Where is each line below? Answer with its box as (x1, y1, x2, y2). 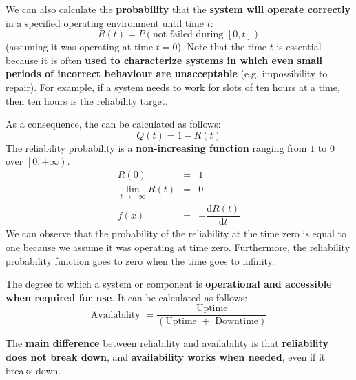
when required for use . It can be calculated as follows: (6, 290, 248, 304)
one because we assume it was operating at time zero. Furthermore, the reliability (6, 239, 350, 254)
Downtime (215, 317, 259, 327)
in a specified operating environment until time (6, 15, 204, 30)
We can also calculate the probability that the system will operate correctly (6, 2, 350, 16)
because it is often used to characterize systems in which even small (6, 52, 323, 67)
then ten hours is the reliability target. (6, 93, 168, 108)
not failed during (152, 30, 224, 40)
